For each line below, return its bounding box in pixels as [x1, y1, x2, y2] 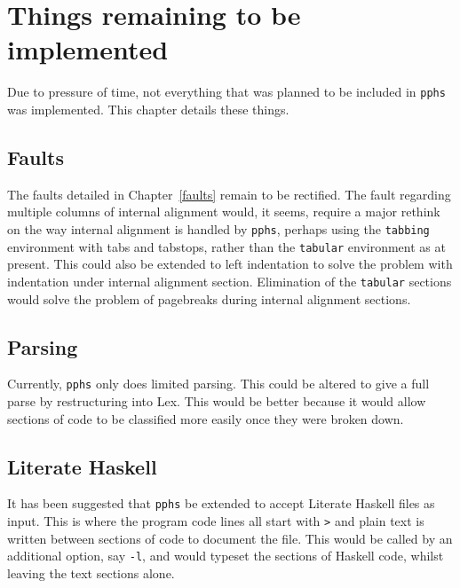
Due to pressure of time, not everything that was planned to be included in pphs [7, 82, 446, 101]
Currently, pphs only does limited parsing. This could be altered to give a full [7, 374, 430, 393]
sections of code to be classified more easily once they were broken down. [7, 409, 404, 427]
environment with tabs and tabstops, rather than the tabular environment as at [7, 237, 446, 255]
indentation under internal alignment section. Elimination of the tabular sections [7, 271, 452, 290]
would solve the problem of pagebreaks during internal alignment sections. [7, 289, 411, 308]
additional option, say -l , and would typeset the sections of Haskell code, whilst [7, 546, 444, 565]
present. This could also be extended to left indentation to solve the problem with [7, 255, 453, 273]
